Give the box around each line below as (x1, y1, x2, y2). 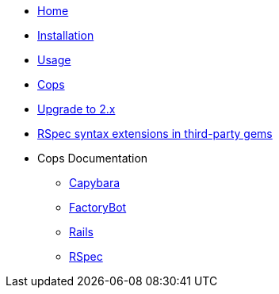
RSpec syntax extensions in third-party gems (37, 127, 273, 140)
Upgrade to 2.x (37, 102, 116, 116)
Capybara (69, 176, 120, 189)
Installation (37, 29, 94, 42)
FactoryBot (69, 200, 127, 214)
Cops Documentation (37, 151, 148, 165)
